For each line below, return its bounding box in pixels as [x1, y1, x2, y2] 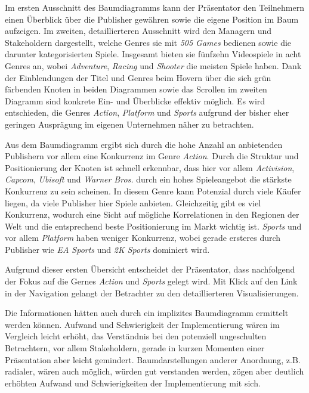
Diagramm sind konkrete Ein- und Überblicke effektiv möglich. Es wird [5, 94, 265, 107]
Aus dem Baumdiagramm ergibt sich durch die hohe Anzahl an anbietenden [5, 138, 283, 150]
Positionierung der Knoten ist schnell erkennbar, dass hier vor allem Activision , [5, 161, 295, 174]
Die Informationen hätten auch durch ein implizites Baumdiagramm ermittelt [5, 307, 289, 319]
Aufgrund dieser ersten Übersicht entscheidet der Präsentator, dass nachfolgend [5, 263, 295, 276]
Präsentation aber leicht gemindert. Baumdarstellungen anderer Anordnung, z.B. [5, 353, 301, 366]
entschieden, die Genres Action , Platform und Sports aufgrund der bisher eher [5, 106, 289, 119]
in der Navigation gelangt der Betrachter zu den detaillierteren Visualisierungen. [5, 286, 299, 299]
